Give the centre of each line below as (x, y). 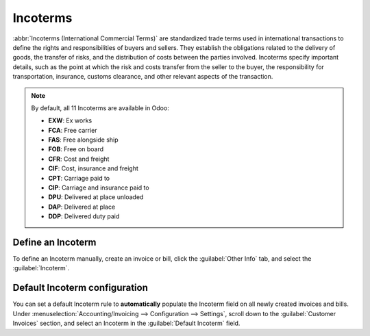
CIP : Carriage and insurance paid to (99, 188)
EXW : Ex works (70, 120)
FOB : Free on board (76, 149)
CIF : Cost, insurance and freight (93, 168)
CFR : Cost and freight (79, 159)
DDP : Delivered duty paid (84, 216)
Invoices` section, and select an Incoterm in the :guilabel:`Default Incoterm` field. (126, 323)
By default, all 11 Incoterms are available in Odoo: (100, 108)
